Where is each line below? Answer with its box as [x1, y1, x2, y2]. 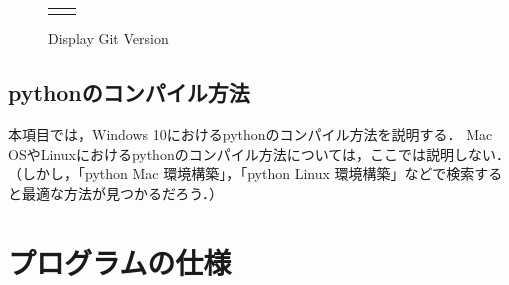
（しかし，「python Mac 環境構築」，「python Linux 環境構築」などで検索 [8, 163, 475, 184]
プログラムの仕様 [8, 241, 232, 282]
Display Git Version [48, 28, 169, 49]
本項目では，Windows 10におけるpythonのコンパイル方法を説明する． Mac [8, 124, 493, 145]
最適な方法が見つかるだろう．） [21, 182, 224, 203]
